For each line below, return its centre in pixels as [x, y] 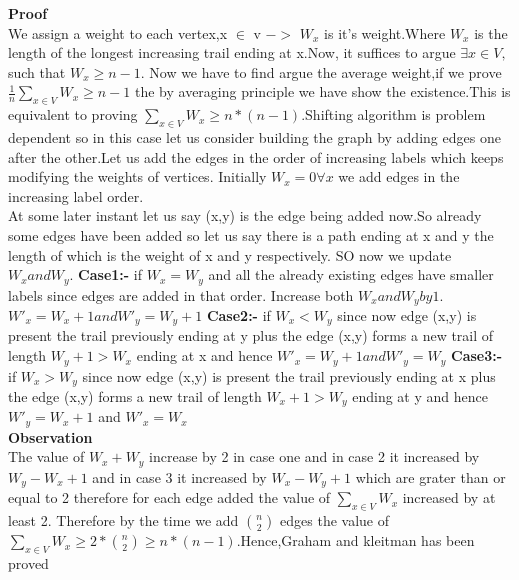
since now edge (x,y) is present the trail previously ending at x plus [289, 375]
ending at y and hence [420, 395]
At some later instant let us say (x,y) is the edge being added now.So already [245, 215]
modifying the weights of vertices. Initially [137, 176]
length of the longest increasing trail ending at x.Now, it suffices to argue [232, 52]
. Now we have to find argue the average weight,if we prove [321, 71]
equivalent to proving [73, 114]
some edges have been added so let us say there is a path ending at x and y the [251, 234]
